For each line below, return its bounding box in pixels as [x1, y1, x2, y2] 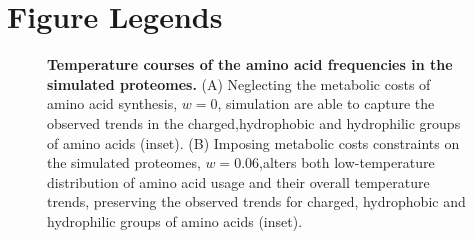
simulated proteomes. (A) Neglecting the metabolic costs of [47, 73, 431, 94]
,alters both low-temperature [259, 152, 435, 173]
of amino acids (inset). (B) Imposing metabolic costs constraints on [47, 132, 460, 153]
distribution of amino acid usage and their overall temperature [47, 171, 430, 192]
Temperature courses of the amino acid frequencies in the [47, 54, 453, 75]
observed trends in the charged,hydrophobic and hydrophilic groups [47, 112, 461, 133]
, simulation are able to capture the [217, 93, 435, 114]
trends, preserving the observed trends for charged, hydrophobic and [47, 191, 466, 212]
